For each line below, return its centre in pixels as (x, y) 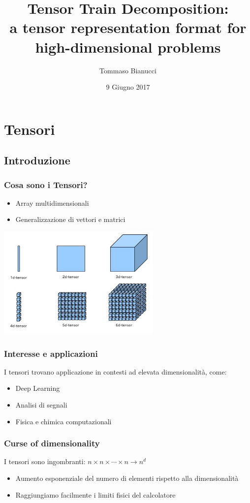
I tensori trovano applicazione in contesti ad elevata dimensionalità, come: (115, 371)
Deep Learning (38, 388)
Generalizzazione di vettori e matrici (70, 219)
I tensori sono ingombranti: (45, 461)
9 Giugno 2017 (128, 87)
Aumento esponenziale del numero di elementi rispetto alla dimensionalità (127, 478)
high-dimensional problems (128, 47)
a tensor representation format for (128, 27)
